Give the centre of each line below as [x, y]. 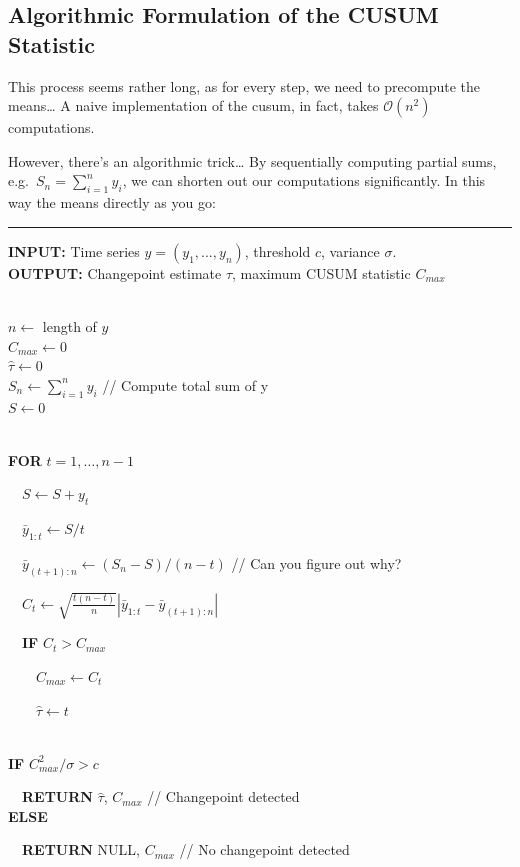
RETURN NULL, [81, 849]
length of [69, 325]
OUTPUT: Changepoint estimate [115, 272]
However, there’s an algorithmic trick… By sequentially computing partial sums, [252, 160]
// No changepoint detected [264, 849]
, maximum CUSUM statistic [321, 272]
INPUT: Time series [74, 250]
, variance [350, 250]
